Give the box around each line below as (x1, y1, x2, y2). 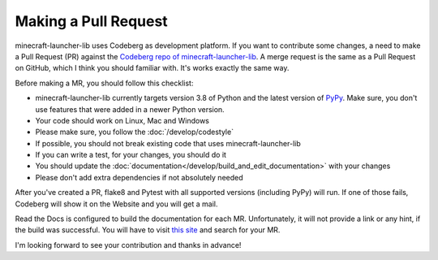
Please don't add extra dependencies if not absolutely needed (35, 172, 243, 182)
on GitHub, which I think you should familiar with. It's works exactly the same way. (15, 63, 290, 73)
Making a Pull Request (15, 12, 168, 30)
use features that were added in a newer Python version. (35, 104, 225, 114)
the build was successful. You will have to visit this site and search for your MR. (15, 225, 281, 235)
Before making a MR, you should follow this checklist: (15, 78, 194, 88)
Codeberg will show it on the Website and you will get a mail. (15, 199, 218, 209)
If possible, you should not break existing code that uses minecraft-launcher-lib (35, 138, 302, 148)
